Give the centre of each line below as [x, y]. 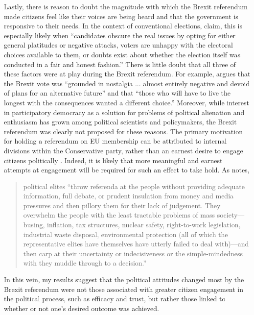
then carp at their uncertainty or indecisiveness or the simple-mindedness [133, 253]
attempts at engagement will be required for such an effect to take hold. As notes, [127, 170]
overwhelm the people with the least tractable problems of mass [119, 215]
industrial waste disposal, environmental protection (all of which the [126, 234]
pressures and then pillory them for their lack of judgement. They [122, 205]
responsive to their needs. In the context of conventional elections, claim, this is [123, 26]
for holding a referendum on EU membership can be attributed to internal [115, 141]
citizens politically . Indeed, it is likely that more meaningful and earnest [113, 160]
